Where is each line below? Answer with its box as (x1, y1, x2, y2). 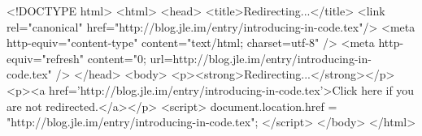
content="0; (87, 49, 146, 66)
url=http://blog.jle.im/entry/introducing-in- (150, 49, 372, 66)
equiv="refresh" (7, 49, 85, 66)
